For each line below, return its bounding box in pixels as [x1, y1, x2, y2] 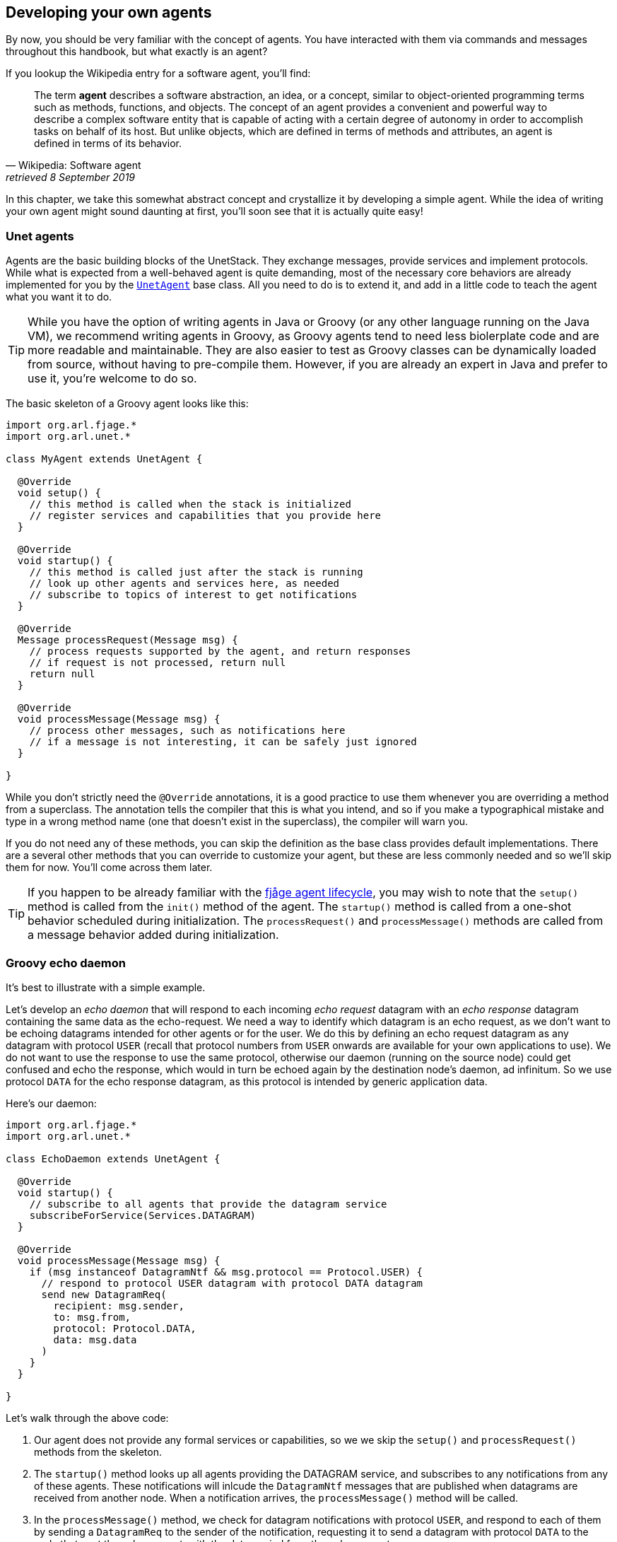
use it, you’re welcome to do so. [28, 371, 197, 386]
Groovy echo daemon [6, 955, 127, 970]
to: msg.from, [53, 1311, 131, 1323]
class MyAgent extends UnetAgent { [6, 453, 203, 465]
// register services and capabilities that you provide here [29, 510, 382, 522]
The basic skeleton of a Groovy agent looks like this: [6, 397, 249, 410]
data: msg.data [53, 1333, 137, 1345]
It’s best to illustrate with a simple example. [6, 981, 206, 993]
